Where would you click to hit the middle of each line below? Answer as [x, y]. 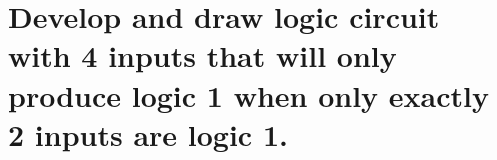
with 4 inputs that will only [202, 55]
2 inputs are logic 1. [148, 133]
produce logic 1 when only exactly [248, 94]
